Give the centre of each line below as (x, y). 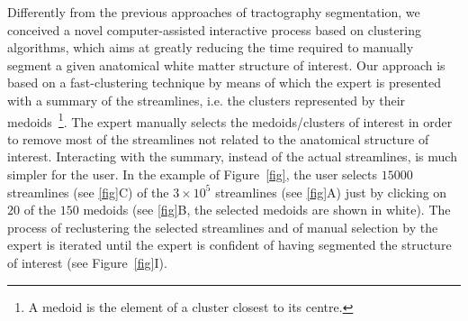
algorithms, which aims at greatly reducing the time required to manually (211, 47)
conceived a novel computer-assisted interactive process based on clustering (214, 29)
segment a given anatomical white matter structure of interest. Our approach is (226, 64)
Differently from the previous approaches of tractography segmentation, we (214, 12)
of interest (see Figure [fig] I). (87, 262)
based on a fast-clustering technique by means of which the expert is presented (224, 83)
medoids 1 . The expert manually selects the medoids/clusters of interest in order (230, 120)
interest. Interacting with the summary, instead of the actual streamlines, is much (232, 156)
